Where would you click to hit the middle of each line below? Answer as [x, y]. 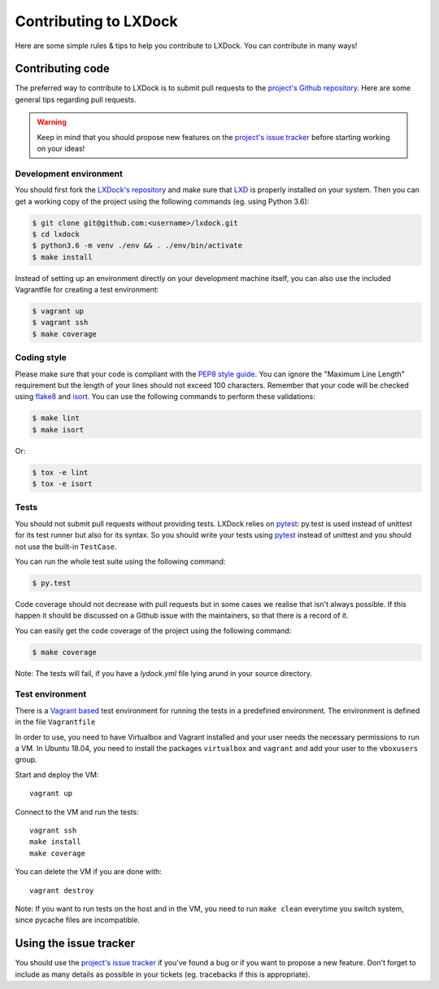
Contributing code [62, 69]
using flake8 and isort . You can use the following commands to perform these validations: [165, 397]
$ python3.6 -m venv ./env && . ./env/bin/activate [137, 246]
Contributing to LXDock [96, 21]
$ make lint [56, 418]
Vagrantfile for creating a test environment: [87, 290]
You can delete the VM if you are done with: [89, 872]
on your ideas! [61, 149]
